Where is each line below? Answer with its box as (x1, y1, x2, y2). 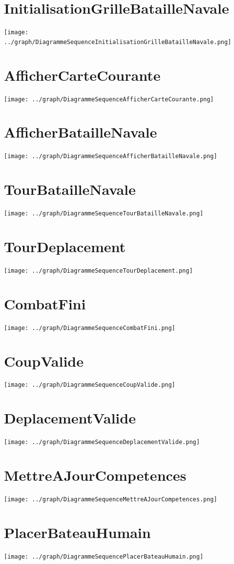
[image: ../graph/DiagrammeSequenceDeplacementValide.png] (4, 439, 200, 446)
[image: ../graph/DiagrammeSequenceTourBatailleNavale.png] (4, 210, 204, 217)
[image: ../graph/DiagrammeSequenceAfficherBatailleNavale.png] (4, 153, 217, 160)
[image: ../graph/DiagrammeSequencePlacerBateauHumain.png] (4, 553, 204, 560)
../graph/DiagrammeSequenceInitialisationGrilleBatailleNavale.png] (4, 38, 232, 46)
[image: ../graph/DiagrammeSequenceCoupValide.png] (4, 381, 175, 389)
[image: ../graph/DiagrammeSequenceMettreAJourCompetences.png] (4, 496, 217, 503)
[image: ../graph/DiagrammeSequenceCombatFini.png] (4, 324, 175, 331)
